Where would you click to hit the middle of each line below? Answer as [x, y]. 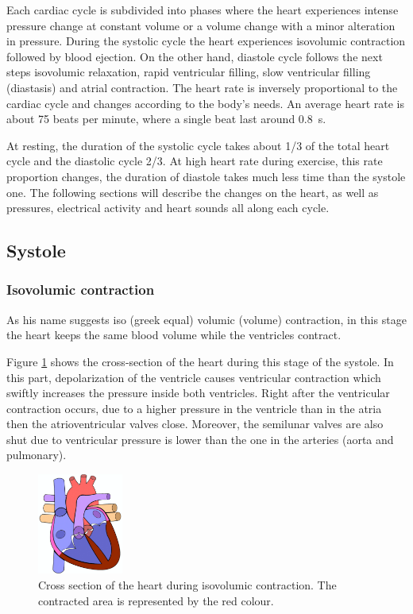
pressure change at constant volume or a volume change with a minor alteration [201, 25]
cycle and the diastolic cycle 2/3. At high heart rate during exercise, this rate [195, 161]
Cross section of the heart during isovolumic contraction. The [187, 584]
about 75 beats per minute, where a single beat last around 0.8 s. [166, 119]
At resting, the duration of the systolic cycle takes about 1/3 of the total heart [198, 145]
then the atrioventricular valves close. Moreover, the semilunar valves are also [195, 424]
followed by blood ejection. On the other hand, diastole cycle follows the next [195, 56]
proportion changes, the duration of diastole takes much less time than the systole [206, 176]
